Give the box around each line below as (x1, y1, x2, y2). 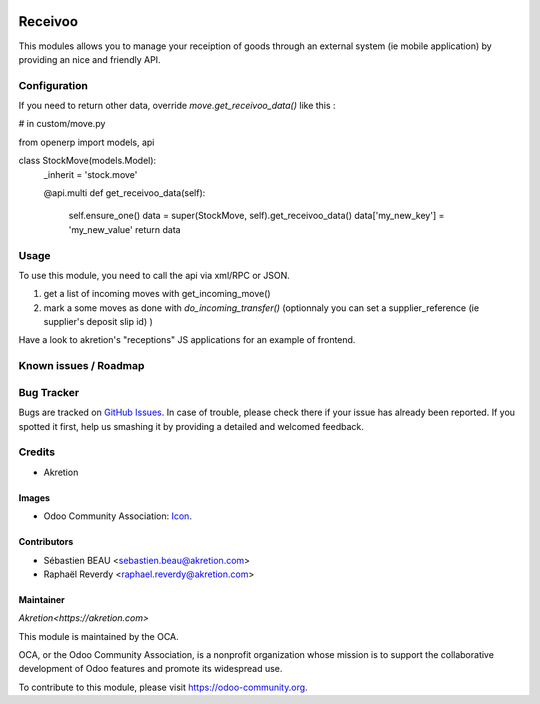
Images (18, 491, 50, 504)
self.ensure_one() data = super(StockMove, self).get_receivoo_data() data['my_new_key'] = (68, 210, 445, 222)
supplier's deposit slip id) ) (43, 316, 154, 328)
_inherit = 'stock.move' (43, 168, 138, 180)
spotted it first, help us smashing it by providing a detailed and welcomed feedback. (18, 420, 364, 432)
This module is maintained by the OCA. (18, 630, 179, 642)
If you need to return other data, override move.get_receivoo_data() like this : (18, 100, 336, 112)
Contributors (18, 536, 74, 548)
